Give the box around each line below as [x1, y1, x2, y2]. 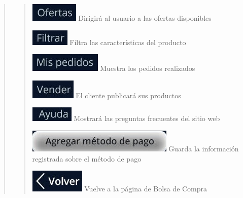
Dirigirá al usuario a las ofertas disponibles [78, 13, 212, 23]
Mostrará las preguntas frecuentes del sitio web [74, 113, 220, 124]
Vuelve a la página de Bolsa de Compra [84, 183, 207, 194]
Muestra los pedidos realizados [100, 63, 195, 73]
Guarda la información [168, 143, 239, 153]
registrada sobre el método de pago [32, 153, 142, 164]
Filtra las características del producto [70, 36, 186, 47]
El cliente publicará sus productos [76, 90, 181, 100]
